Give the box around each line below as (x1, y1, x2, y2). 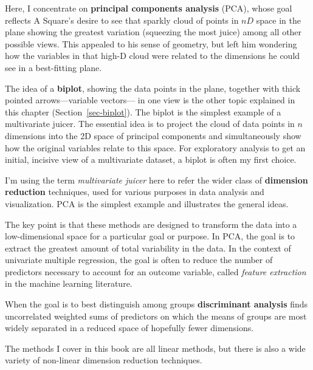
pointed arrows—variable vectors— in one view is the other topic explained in (5, 94, 295, 106)
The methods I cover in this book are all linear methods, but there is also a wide (5, 341, 306, 354)
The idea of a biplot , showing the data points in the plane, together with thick (5, 81, 301, 94)
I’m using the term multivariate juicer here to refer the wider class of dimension (5, 173, 308, 186)
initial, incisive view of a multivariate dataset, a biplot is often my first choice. (5, 153, 297, 166)
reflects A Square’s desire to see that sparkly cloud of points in (5, 13, 239, 26)
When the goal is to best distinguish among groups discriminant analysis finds (5, 298, 308, 310)
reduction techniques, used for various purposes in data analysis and (5, 185, 264, 198)
